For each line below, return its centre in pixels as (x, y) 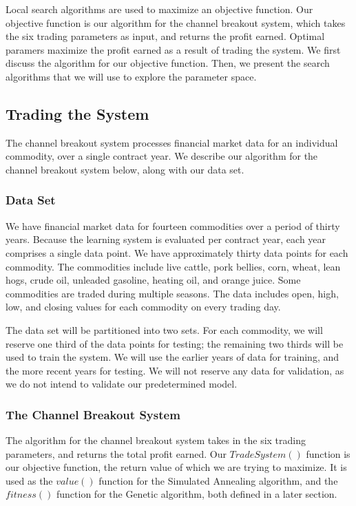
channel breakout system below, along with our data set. (125, 169)
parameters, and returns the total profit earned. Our (116, 453)
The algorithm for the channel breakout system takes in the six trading (156, 440)
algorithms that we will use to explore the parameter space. (131, 76)
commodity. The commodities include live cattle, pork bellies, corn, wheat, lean (173, 266)
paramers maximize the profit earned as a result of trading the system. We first (173, 49)
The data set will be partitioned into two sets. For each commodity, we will (164, 329)
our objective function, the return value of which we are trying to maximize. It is (176, 467)
